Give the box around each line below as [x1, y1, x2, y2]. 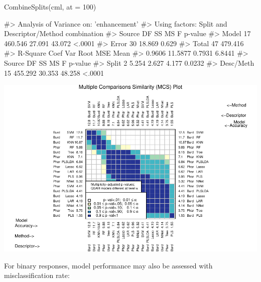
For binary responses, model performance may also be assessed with [4, 260, 213, 270]
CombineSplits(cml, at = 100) [4, 2, 96, 12]
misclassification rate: [4, 270, 70, 280]
